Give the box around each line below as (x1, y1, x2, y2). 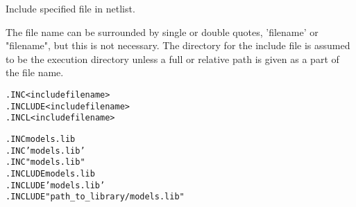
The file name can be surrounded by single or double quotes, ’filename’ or (6, 24, 319, 39)
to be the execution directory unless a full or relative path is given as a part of (6, 51, 339, 66)
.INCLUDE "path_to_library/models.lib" (6, 192, 185, 202)
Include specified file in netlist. (6, 1, 135, 15)
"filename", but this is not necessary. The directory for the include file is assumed (6, 38, 350, 53)
